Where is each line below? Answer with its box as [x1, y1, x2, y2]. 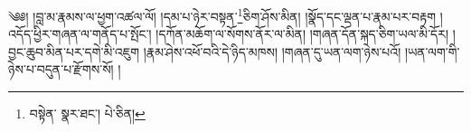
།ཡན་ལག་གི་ [404, 42, 460, 61]
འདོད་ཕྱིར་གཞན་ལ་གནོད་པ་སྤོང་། [8, 24, 152, 43]
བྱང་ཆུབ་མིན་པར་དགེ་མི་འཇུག [8, 42, 140, 61]
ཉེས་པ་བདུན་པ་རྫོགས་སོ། [8, 60, 114, 79]
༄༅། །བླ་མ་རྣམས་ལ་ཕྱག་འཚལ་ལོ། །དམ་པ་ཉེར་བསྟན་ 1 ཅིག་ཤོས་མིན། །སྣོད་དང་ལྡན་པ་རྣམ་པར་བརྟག [8, 5, 437, 25]
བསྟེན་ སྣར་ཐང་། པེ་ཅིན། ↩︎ [29, 104, 146, 123]
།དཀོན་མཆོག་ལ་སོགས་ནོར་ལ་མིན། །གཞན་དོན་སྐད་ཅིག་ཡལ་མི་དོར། [155, 24, 449, 43]
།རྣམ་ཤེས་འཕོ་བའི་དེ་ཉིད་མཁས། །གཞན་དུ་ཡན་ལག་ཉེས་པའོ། [143, 42, 401, 61]
